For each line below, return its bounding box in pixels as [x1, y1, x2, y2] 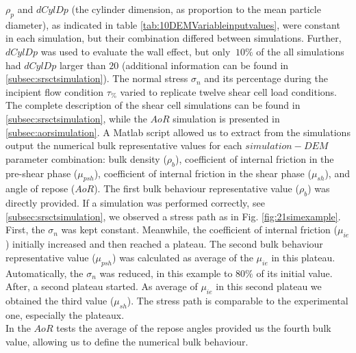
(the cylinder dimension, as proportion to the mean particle [71, 2, 321, 16]
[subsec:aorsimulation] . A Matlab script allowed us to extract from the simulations [5, 125, 351, 139]
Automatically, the [5, 265, 84, 280]
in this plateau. [271, 250, 335, 264]
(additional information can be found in [121, 57, 289, 72]
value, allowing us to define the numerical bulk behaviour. [5, 334, 249, 348]
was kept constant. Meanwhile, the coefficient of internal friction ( [61, 222, 338, 237]
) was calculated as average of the [112, 250, 253, 264]
